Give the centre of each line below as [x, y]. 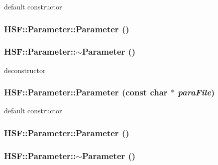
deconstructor [25, 70]
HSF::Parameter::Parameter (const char [86, 92]
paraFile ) [196, 92]
